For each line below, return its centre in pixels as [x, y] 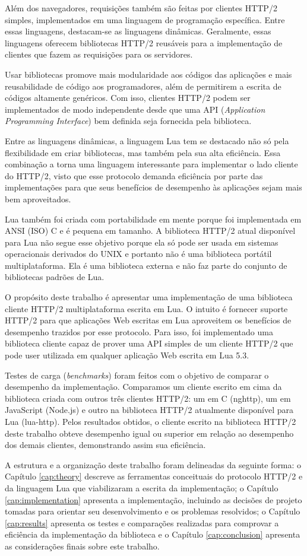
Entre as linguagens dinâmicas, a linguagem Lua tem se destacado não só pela [147, 140]
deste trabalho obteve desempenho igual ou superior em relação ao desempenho [149, 433]
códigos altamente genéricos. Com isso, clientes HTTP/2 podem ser [128, 98]
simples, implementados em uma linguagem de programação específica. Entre [145, 19]
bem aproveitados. [38, 198]
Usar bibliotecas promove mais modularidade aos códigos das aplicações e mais [148, 74]
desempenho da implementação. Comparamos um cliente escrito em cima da [143, 387]
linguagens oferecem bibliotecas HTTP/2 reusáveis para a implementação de [144, 42]
